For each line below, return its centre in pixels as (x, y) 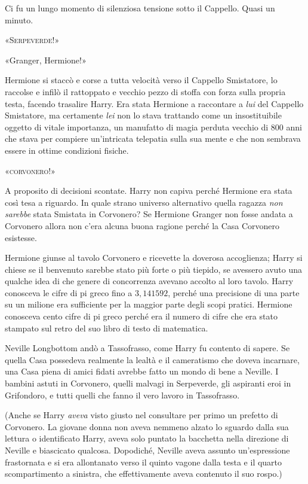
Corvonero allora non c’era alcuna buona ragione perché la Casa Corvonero (142, 225)
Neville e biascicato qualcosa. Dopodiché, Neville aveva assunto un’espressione (147, 450)
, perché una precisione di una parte (234, 292)
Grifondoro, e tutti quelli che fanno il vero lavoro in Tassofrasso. (122, 395)
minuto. (19, 19)
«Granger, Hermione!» (46, 60)
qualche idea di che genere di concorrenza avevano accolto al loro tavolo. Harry (149, 281)
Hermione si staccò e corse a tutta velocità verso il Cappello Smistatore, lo (141, 80)
